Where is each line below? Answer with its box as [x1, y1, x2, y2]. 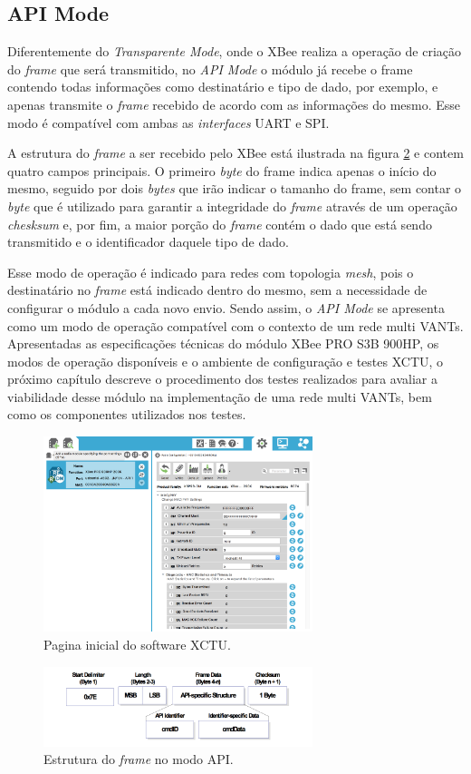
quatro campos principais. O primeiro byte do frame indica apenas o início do [7, 161, 437, 180]
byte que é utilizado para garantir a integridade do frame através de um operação [7, 196, 457, 215]
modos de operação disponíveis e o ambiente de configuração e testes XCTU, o [7, 351, 444, 370]
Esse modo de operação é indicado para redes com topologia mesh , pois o [7, 262, 414, 281]
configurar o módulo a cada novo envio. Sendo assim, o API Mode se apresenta [7, 298, 445, 317]
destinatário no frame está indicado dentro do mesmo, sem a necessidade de [7, 280, 428, 299]
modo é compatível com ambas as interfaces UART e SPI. [7, 113, 330, 132]
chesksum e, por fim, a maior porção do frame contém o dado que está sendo [7, 214, 432, 233]
